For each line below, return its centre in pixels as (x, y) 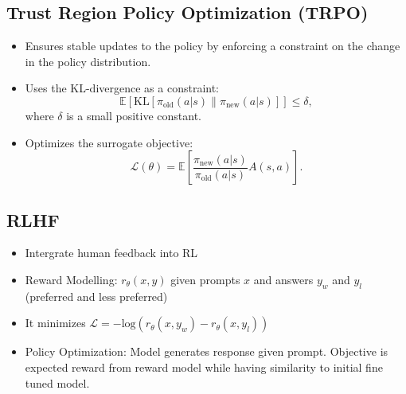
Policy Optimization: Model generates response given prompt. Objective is (207, 351)
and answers (283, 279)
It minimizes (55, 323)
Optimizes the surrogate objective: (109, 142)
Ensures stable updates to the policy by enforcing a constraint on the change (213, 46)
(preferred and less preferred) (96, 296)
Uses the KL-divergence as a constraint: (122, 88)
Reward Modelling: (71, 279)
